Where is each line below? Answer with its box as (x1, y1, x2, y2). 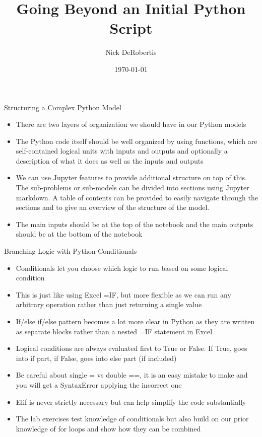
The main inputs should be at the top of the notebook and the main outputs (16, 218, 253, 229)
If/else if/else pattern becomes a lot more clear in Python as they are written (16, 316, 255, 326)
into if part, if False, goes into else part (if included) (16, 352, 177, 363)
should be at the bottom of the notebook (16, 229, 143, 239)
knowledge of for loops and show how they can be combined (16, 423, 201, 433)
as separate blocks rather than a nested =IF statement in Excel (16, 326, 213, 336)
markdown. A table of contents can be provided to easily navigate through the (16, 192, 258, 202)
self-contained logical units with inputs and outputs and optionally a (16, 145, 228, 156)
